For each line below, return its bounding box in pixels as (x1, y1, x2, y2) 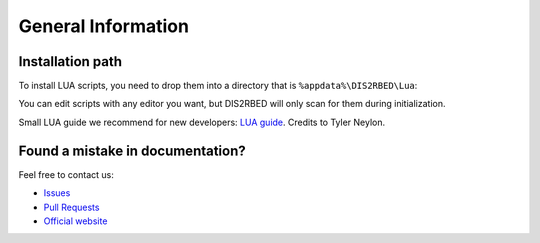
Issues (43, 187, 71, 199)
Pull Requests (43, 201, 100, 213)
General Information (18, 15, 190, 37)
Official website (43, 215, 108, 227)
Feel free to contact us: (18, 168, 115, 180)
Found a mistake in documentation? (18, 142, 247, 159)
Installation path (18, 53, 123, 70)
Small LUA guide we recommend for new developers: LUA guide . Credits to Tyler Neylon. (18, 116, 385, 128)
